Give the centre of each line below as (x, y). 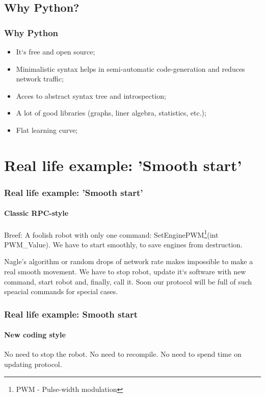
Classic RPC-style (36, 213)
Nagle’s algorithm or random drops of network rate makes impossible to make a (129, 261)
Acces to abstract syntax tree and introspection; (91, 95)
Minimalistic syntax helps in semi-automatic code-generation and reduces (130, 68)
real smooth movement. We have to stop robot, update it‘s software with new (125, 272)
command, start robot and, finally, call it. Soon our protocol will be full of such (128, 281)
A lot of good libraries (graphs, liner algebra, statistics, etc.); (111, 113)
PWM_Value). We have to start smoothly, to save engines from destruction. (123, 244)
